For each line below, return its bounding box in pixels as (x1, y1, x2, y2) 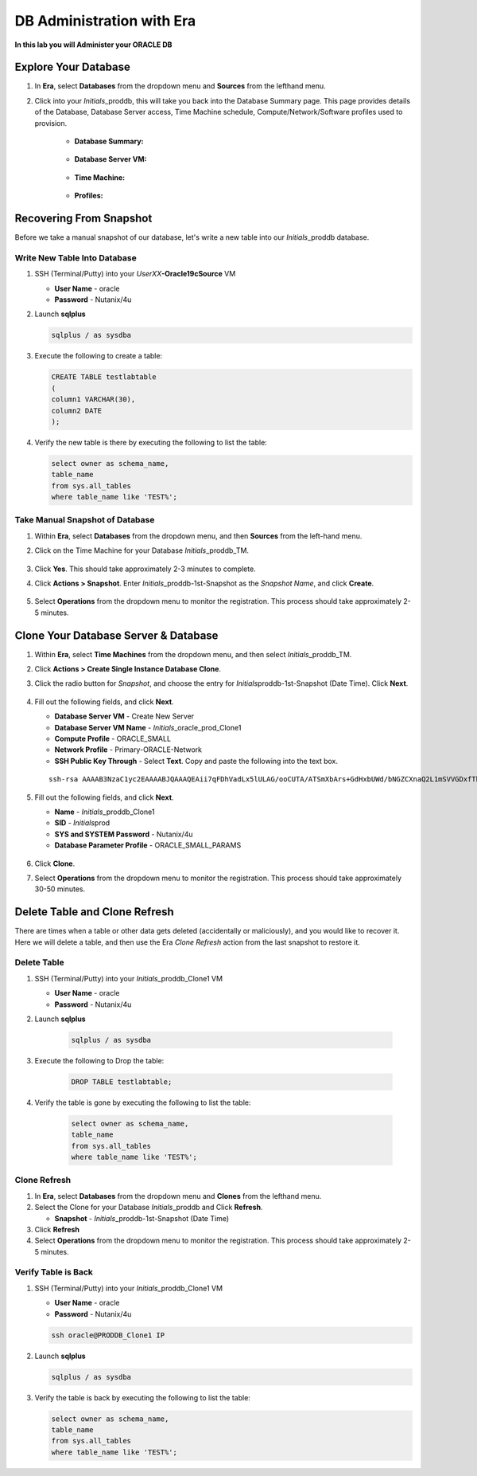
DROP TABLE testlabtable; (71, 1077, 173, 1086)
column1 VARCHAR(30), (51, 395, 136, 404)
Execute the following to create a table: (34, 351, 163, 361)
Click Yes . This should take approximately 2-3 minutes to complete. (34, 564, 256, 574)
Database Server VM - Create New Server (54, 711, 195, 721)
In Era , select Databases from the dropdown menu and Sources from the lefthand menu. (34, 81, 326, 91)
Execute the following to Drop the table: (34, 1055, 165, 1065)
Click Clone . (34, 859, 76, 868)
